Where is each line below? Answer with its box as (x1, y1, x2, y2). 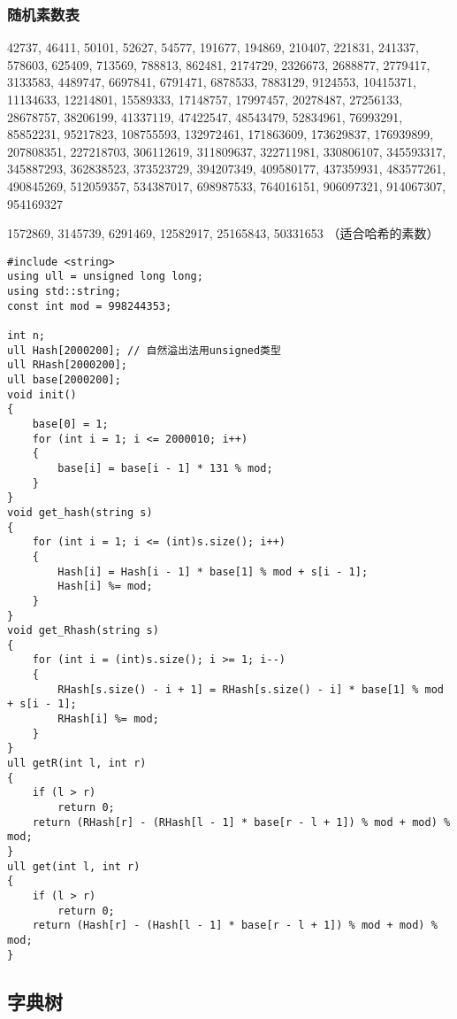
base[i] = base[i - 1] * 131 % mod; (57, 461, 273, 475)
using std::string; (7, 285, 121, 298)
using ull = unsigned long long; (7, 270, 203, 283)
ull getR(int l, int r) (7, 757, 147, 770)
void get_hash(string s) (7, 506, 153, 519)
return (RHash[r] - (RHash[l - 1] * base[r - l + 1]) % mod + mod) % (32, 815, 451, 829)
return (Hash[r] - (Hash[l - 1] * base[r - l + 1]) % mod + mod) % (32, 919, 438, 932)
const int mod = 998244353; (7, 299, 172, 313)
